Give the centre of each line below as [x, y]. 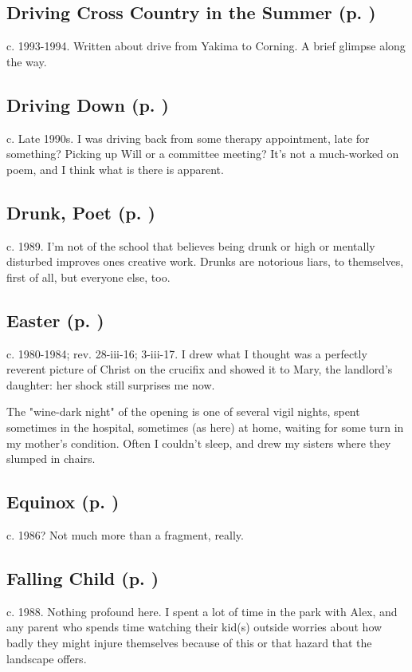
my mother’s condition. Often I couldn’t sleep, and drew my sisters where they [199, 443]
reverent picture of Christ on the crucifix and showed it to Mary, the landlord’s [200, 369]
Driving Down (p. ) [88, 104]
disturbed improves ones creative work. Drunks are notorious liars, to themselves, [205, 261]
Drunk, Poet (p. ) [81, 212]
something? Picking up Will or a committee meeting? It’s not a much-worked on [203, 154]
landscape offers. [47, 658]
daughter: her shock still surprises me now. [111, 384]
